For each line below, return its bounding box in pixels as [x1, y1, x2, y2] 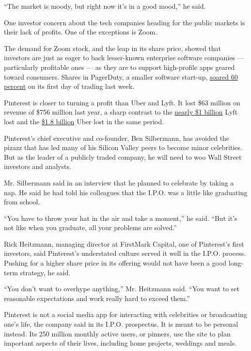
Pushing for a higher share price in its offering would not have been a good [4, 258, 227, 268]
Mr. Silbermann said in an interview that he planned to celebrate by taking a [4, 177, 234, 187]
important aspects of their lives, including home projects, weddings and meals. [4, 338, 237, 348]
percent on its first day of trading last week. [4, 81, 135, 91]
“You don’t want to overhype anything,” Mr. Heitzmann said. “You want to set [4, 284, 239, 294]
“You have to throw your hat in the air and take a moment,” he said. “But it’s [4, 213, 237, 223]
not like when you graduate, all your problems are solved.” [4, 222, 177, 233]
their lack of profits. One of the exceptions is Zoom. [4, 27, 157, 37]
